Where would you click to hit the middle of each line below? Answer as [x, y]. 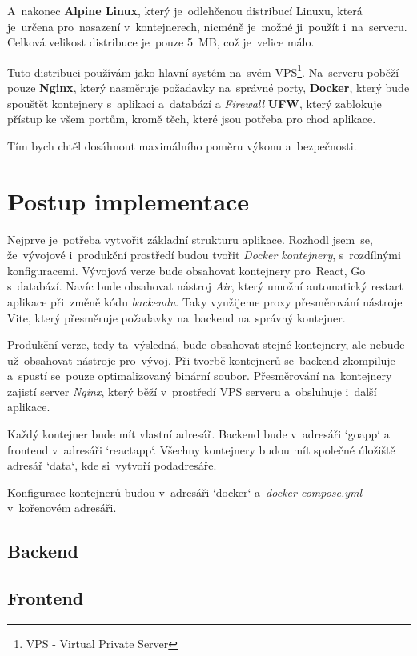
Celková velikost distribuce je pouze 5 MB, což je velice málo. [161, 42]
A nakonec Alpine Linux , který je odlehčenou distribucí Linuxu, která [185, 10]
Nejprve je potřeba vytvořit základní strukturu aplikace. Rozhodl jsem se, [190, 239]
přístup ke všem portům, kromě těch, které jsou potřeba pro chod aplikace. [192, 119]
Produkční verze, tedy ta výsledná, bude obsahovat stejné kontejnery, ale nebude [206, 344]
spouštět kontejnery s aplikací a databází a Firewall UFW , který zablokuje [194, 103]
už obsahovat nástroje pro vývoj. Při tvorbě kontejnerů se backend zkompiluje [201, 360]
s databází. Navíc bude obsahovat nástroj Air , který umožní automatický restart [205, 286]
